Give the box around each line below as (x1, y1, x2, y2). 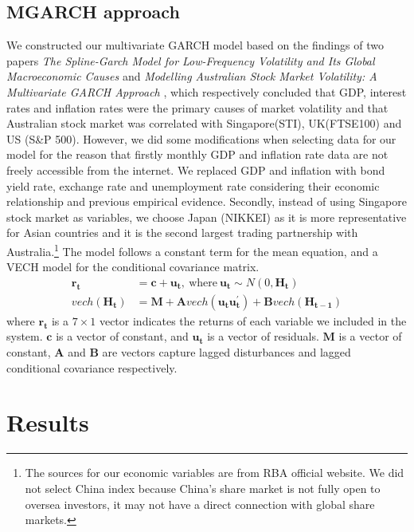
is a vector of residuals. (207, 328, 319, 345)
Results (6, 406, 89, 439)
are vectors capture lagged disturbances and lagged (102, 344, 351, 361)
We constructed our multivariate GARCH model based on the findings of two (6, 37, 384, 53)
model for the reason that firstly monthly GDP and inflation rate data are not (6, 146, 389, 163)
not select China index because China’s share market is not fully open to (25, 479, 381, 496)
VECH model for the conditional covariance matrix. (6, 258, 260, 275)
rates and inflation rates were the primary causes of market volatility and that (6, 99, 389, 116)
